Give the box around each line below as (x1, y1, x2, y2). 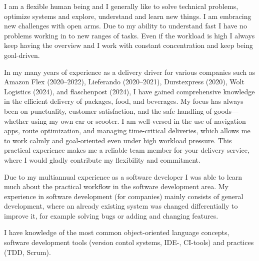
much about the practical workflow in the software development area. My (4, 181, 228, 192)
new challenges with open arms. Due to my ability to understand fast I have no (4, 20, 247, 31)
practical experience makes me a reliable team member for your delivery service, (4, 145, 249, 155)
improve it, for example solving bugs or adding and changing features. (4, 210, 218, 221)
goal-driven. (4, 49, 40, 60)
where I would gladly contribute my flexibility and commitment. (4, 154, 200, 165)
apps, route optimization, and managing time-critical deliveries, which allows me (4, 125, 250, 136)
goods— (213, 105, 239, 116)
